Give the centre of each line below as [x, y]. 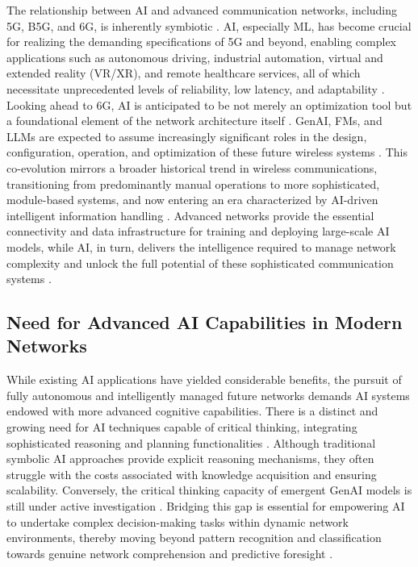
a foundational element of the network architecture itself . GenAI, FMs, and [194, 121]
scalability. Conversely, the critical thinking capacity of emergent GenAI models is [209, 490]
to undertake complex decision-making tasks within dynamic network [178, 521]
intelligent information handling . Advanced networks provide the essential [190, 215]
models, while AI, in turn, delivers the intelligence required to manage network [201, 246]
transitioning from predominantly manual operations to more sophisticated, [193, 183]
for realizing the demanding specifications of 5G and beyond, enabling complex [201, 42]
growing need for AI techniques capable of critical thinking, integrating [182, 427]
